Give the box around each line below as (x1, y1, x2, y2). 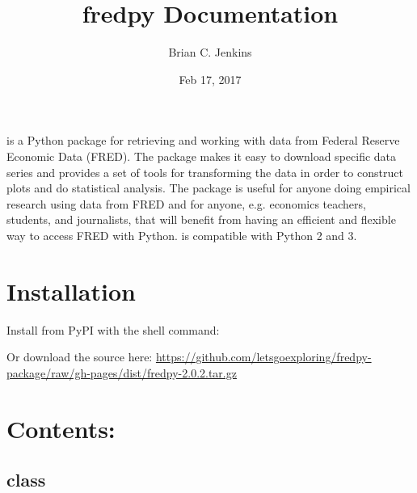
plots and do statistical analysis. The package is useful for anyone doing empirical (6, 179, 411, 196)
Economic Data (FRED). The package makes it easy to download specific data (6, 147, 397, 164)
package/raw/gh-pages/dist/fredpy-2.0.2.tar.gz (6, 364, 237, 381)
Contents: (6, 411, 116, 445)
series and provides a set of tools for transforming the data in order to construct (6, 163, 403, 180)
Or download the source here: (6, 348, 153, 365)
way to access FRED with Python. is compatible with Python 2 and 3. (6, 226, 357, 243)
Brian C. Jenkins (168, 44, 252, 61)
